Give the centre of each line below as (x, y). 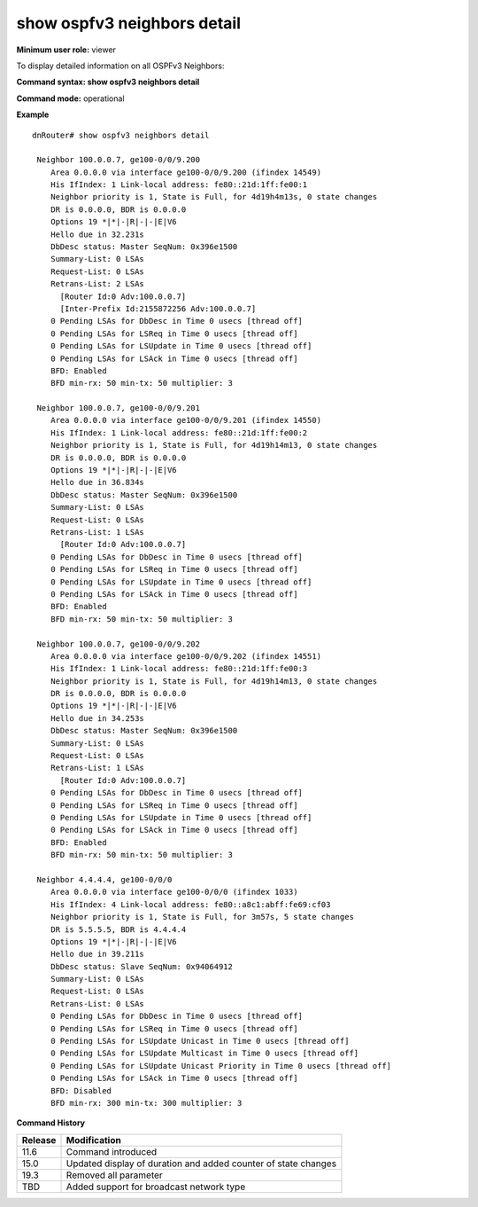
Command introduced (112, 1151)
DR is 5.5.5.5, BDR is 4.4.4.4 (118, 929)
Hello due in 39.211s (97, 954)
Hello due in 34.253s (97, 718)
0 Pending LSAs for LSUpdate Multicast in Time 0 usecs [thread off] (204, 1054)
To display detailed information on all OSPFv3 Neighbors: (120, 66)
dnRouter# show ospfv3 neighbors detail (121, 135)
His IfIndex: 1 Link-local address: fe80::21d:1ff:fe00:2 (179, 433)
